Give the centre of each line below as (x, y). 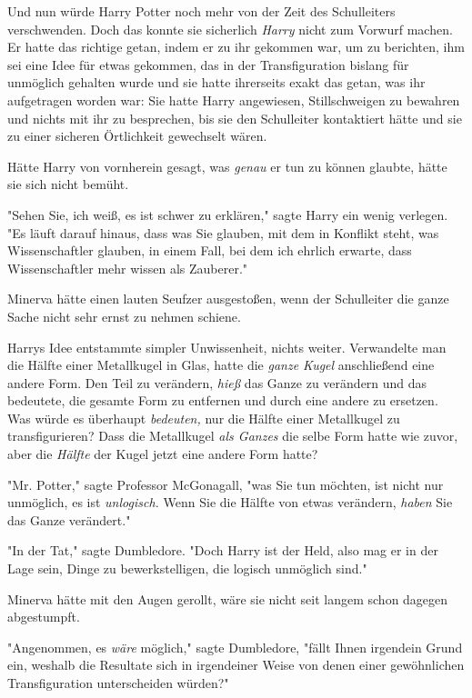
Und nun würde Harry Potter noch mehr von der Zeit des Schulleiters (201, 11)
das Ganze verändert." (69, 519)
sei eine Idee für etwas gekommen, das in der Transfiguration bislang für (208, 64)
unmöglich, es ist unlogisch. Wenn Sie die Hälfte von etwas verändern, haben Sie (230, 502)
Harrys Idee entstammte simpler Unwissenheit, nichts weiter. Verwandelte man (227, 347)
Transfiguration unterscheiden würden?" (118, 683)
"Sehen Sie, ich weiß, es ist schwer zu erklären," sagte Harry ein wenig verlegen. (228, 214)
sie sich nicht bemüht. (68, 184)
